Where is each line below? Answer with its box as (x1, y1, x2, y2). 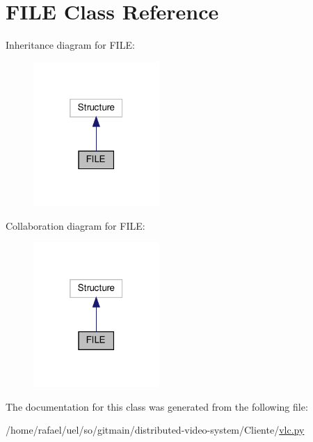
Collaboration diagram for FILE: (6, 218, 145, 232)
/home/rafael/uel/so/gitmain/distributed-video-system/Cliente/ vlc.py (6, 423, 305, 437)
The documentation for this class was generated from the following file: (6, 399, 308, 413)
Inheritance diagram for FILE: (6, 38, 135, 52)
